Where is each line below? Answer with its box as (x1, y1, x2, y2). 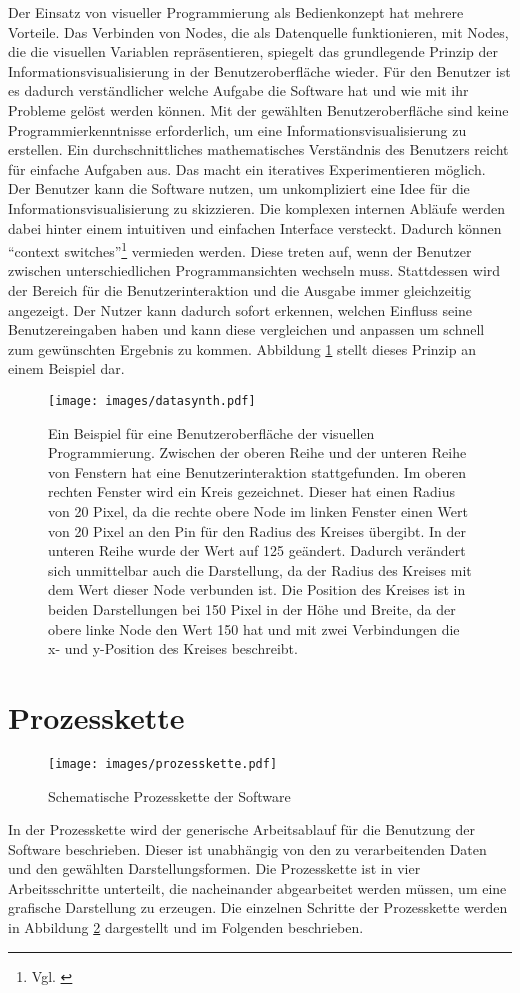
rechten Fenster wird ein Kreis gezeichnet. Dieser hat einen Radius (48, 481, 456, 502)
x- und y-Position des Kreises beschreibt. (48, 638, 298, 659)
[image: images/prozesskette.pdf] (48, 756, 278, 771)
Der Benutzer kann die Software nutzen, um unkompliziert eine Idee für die (8, 178, 470, 199)
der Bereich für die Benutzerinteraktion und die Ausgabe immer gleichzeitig (8, 279, 472, 300)
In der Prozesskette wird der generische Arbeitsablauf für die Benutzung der (8, 819, 475, 840)
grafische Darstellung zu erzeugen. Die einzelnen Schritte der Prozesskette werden (8, 897, 508, 918)
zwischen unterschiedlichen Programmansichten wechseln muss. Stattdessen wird (8, 260, 501, 281)
